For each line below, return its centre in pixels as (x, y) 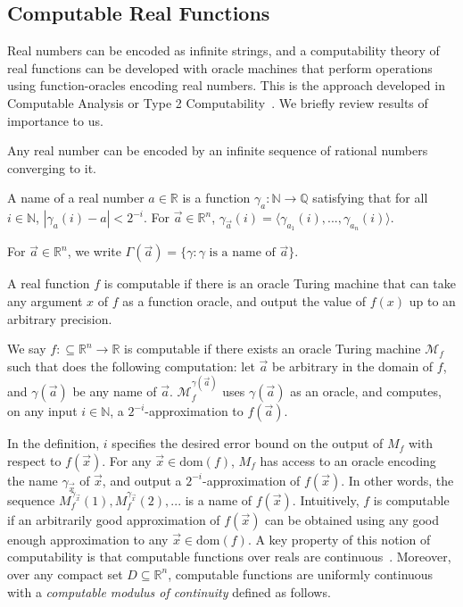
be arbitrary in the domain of (352, 366)
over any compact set (65, 574)
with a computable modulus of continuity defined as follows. (169, 591)
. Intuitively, (326, 499)
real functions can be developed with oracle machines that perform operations (220, 67)
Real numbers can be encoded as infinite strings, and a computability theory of (223, 50)
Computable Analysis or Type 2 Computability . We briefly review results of (218, 102)
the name (33, 480)
